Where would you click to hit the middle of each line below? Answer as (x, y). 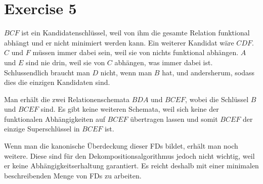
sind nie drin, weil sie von (65, 62)
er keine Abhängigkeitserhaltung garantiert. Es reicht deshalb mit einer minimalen (131, 166)
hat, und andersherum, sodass (208, 72)
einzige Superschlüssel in (42, 129)
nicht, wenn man (126, 72)
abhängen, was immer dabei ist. (164, 62)
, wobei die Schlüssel (217, 99)
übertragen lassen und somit (174, 119)
